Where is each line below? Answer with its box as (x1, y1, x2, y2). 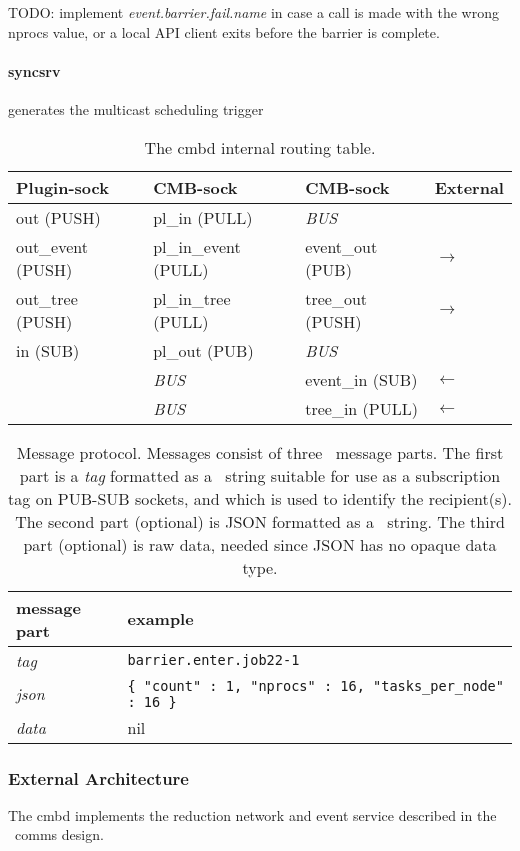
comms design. (14, 824, 104, 845)
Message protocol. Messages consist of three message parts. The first (16, 440, 504, 464)
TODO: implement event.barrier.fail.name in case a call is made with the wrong (8, 2, 500, 22)
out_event (16, 234, 89, 258)
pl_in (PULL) (153, 205, 253, 229)
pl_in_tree (153, 286, 231, 310)
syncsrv (8, 60, 61, 81)
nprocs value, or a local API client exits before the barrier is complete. (8, 21, 440, 42)
